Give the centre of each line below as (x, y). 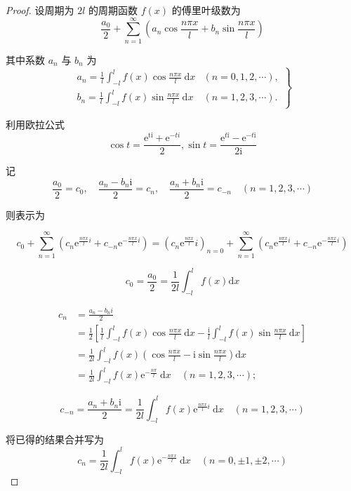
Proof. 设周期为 (40, 10)
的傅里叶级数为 (206, 10)
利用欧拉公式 (35, 125)
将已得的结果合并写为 (55, 439)
